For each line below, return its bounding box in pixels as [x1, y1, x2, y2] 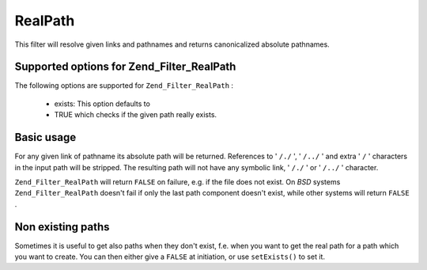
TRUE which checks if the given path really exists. [54, 110, 217, 120]
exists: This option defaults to [54, 99, 150, 108]
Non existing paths [14, 220, 110, 234]
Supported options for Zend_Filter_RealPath [14, 60, 236, 74]
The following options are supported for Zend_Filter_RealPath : [14, 81, 233, 90]
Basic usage [14, 131, 77, 144]
